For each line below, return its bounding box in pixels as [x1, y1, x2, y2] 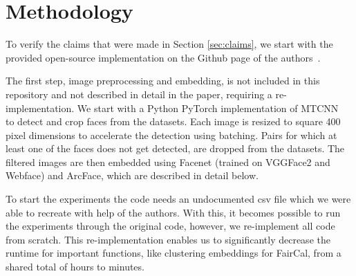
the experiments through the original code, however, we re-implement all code [6, 219, 335, 233]
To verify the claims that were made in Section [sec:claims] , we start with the [6, 37, 333, 51]
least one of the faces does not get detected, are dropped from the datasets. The [6, 141, 345, 156]
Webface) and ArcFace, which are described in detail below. [6, 168, 259, 183]
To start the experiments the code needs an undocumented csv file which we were [6, 192, 351, 206]
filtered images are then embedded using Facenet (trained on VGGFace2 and [6, 154, 330, 169]
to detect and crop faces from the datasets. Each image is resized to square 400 [6, 114, 341, 129]
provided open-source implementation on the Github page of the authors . [6, 50, 321, 64]
